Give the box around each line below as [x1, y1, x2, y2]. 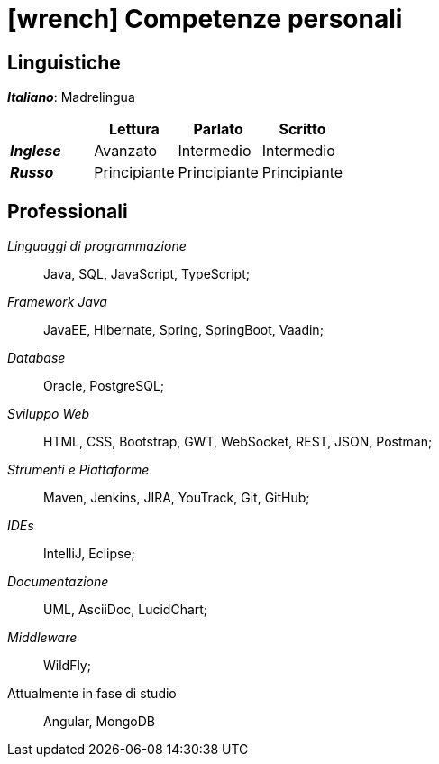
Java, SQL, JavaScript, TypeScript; [43, 266, 250, 282]
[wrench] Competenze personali [7, 4, 403, 34]
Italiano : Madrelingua [7, 89, 135, 106]
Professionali [7, 199, 128, 223]
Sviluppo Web [7, 406, 90, 422]
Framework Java [7, 294, 107, 310]
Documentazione [7, 574, 109, 590]
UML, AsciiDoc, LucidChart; [43, 602, 208, 618]
